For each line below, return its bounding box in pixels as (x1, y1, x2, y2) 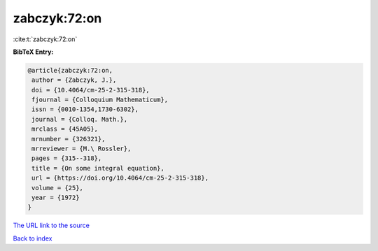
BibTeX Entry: (13, 48, 54, 56)
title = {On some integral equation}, (31, 164, 164, 172)
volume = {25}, (31, 184, 84, 192)
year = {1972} (31, 194, 80, 201)
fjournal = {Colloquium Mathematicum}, (31, 96, 168, 104)
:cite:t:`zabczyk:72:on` (13, 35, 78, 43)
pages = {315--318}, (31, 155, 102, 162)
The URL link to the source (13, 221, 90, 230)
